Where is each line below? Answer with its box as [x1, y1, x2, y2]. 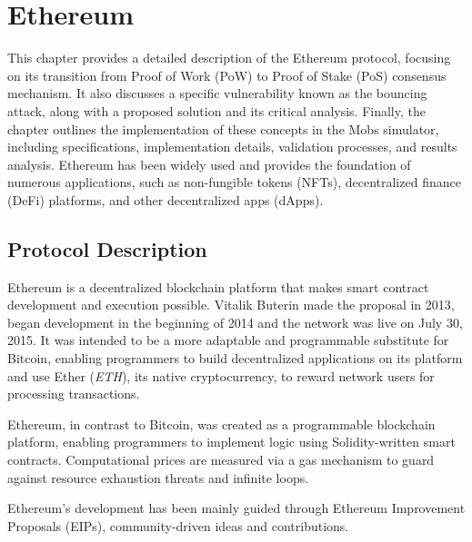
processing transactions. [7, 384, 140, 403]
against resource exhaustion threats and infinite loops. [7, 468, 309, 487]
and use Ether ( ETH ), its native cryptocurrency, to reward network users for [7, 366, 435, 385]
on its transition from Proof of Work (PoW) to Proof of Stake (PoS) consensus [7, 65, 447, 84]
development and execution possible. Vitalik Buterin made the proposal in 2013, [7, 295, 455, 314]
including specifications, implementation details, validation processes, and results [7, 137, 457, 156]
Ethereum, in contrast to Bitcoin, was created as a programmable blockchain [7, 414, 436, 433]
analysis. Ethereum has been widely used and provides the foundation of [7, 154, 411, 173]
